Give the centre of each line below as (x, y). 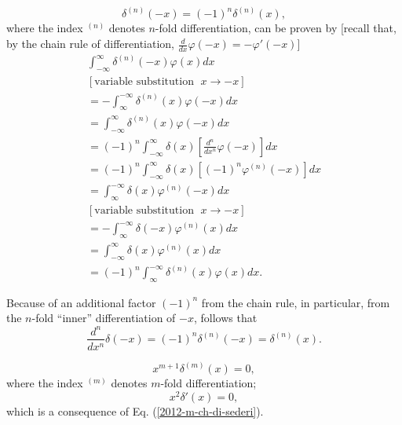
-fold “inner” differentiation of (104, 318)
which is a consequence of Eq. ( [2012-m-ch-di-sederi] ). (135, 410)
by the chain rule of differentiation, (90, 44)
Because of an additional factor (81, 302)
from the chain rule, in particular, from (296, 302)
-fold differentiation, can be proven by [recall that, (276, 28)
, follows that (225, 318)
